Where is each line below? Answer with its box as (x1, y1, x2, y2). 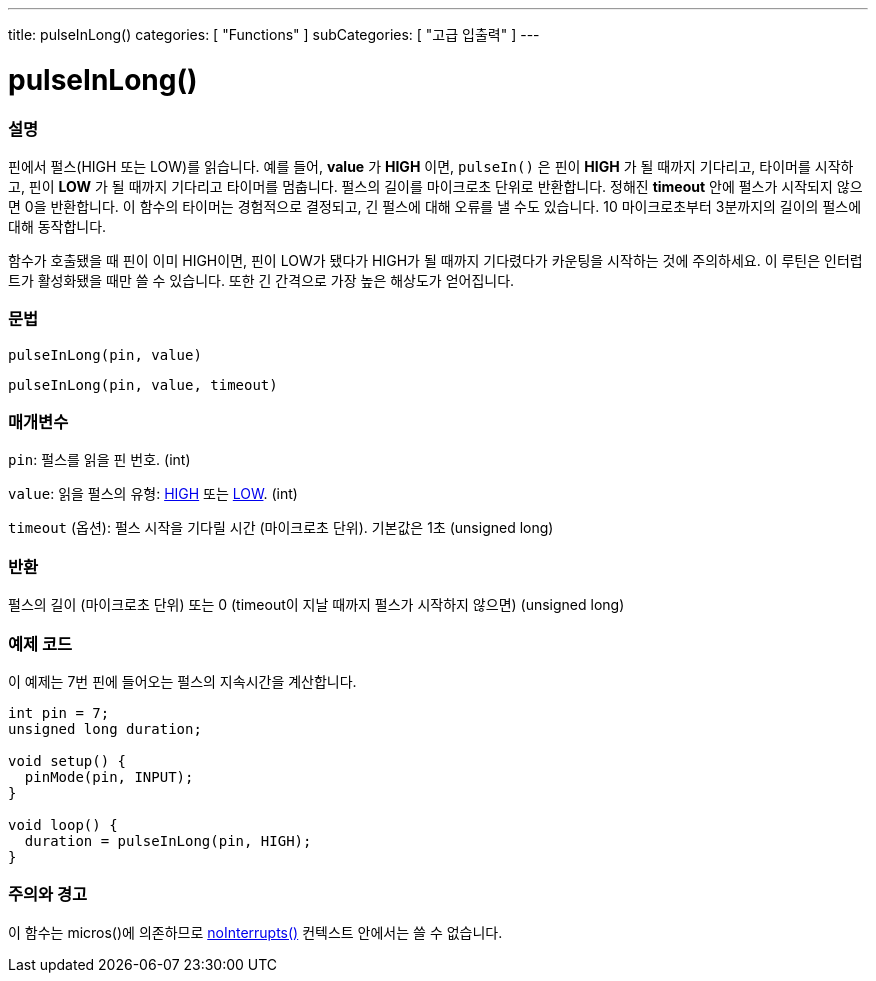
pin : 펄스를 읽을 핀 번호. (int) (8, 451, 191, 469)
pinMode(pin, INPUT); (24, 768, 194, 785)
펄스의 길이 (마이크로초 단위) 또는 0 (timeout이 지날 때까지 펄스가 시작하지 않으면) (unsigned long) (8, 596, 625, 614)
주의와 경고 (8, 884, 88, 905)
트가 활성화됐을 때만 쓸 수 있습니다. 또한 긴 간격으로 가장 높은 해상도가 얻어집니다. (8, 271, 515, 289)
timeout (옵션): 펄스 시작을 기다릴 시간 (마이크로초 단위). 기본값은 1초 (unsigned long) (8, 519, 554, 537)
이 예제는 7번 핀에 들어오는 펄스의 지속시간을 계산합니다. (8, 672, 357, 690)
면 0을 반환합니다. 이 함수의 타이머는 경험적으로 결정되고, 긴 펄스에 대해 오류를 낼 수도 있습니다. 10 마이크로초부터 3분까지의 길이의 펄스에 (8, 197, 862, 215)
